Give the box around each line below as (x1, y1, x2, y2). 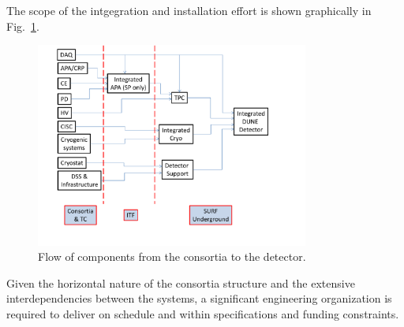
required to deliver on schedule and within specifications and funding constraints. (6, 305, 399, 321)
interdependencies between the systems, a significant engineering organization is (6, 290, 392, 307)
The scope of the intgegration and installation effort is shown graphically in (6, 2, 372, 18)
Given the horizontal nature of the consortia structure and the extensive (6, 274, 355, 291)
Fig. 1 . (6, 17, 39, 34)
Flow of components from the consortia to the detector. (38, 248, 306, 265)
